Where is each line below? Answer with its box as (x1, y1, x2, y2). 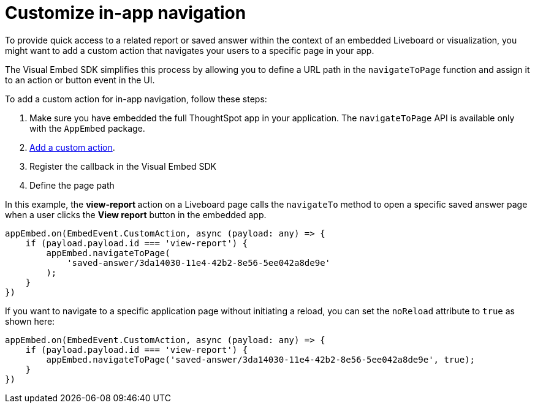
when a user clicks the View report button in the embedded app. (5, 209, 267, 220)
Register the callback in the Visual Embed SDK (29, 161, 216, 172)
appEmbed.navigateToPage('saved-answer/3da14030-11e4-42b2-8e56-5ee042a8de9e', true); (46, 354, 476, 365)
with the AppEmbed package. (29, 123, 145, 134)
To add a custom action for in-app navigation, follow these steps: (5, 93, 267, 104)
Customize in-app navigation (5, 2, 246, 23)
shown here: (5, 315, 55, 327)
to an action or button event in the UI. (5, 74, 155, 85)
